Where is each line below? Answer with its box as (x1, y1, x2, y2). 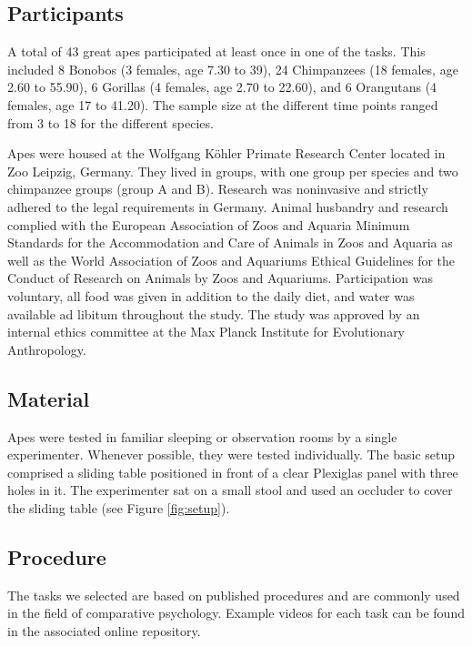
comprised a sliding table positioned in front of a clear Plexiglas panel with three (7, 462, 458, 481)
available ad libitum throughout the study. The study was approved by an (7, 304, 420, 323)
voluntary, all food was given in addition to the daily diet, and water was (7, 286, 415, 305)
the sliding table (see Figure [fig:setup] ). (7, 498, 230, 517)
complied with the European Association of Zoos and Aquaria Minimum (7, 215, 410, 234)
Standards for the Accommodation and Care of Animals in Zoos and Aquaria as (7, 233, 453, 252)
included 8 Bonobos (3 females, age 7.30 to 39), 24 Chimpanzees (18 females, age (7, 59, 458, 78)
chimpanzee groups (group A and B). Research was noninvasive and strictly (7, 179, 428, 198)
